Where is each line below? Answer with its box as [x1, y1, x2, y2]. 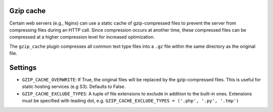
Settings [9, 63, 37, 72]
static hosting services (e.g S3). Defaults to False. [22, 83, 126, 90]
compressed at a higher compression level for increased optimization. [9, 34, 155, 40]
